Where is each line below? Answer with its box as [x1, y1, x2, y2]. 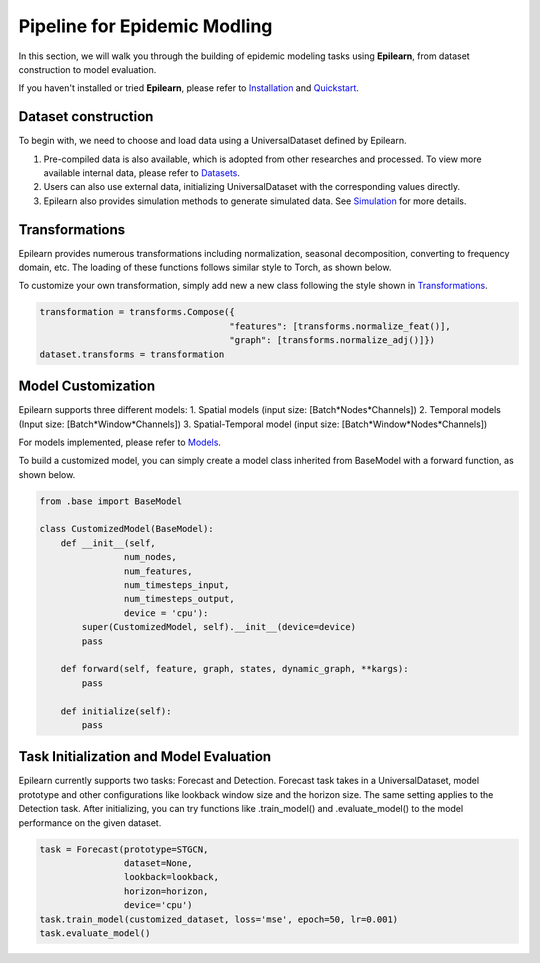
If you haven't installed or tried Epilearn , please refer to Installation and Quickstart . [18, 82, 360, 94]
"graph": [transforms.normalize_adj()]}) [229, 335, 435, 346]
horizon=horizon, [123, 885, 209, 897]
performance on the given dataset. [18, 816, 162, 829]
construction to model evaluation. [18, 63, 157, 75]
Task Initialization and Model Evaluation [18, 748, 272, 765]
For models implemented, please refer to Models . [18, 436, 222, 448]
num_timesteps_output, [123, 593, 235, 605]
